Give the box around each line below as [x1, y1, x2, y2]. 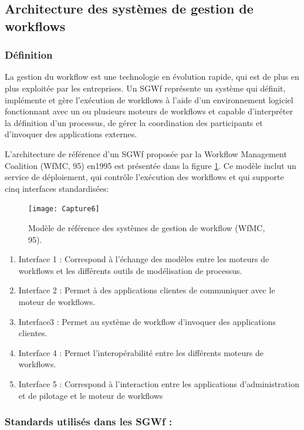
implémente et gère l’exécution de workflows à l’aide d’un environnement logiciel [5, 93, 293, 106]
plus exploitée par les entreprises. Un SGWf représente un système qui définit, [5, 82, 286, 94]
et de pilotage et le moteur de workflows [18, 389, 163, 401]
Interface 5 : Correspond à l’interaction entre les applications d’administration [18, 377, 299, 390]
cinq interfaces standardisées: [5, 182, 109, 194]
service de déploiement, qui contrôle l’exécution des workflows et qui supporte [5, 171, 284, 183]
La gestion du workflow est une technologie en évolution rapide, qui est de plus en [5, 70, 299, 83]
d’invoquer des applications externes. [5, 128, 137, 140]
